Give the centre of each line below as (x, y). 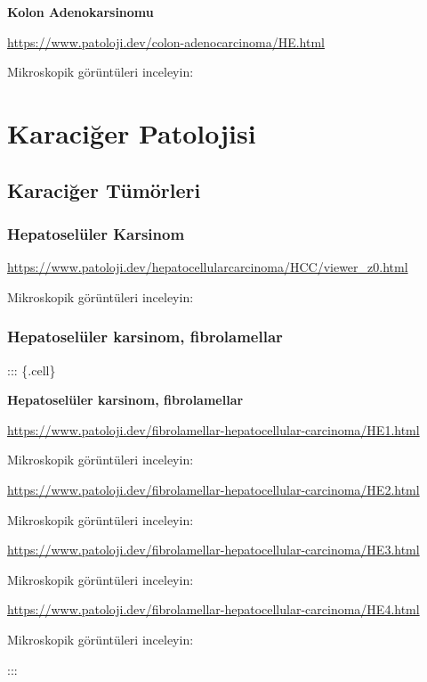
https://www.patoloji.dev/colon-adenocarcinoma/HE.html (166, 41)
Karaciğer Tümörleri (104, 189)
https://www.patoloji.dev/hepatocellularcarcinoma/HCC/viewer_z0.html (208, 267)
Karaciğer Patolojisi (132, 132)
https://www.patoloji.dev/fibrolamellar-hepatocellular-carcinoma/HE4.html (213, 609)
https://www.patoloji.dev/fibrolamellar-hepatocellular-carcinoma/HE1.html (213, 429)
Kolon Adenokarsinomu (81, 12)
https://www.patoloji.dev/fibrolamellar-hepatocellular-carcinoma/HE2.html (213, 489)
